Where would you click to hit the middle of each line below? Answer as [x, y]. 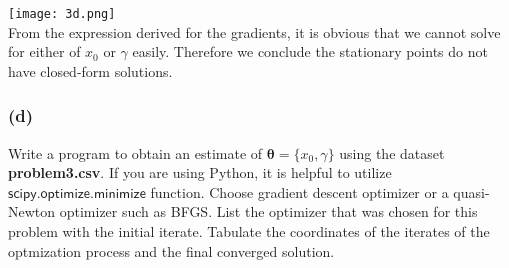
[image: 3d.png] [62, 14]
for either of [44, 51]
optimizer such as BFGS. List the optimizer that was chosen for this [268, 211]
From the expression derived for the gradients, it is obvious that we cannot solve [254, 31]
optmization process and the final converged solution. [171, 250]
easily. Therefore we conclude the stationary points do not [310, 51]
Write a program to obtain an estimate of [135, 152]
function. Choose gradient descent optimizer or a [299, 191]
